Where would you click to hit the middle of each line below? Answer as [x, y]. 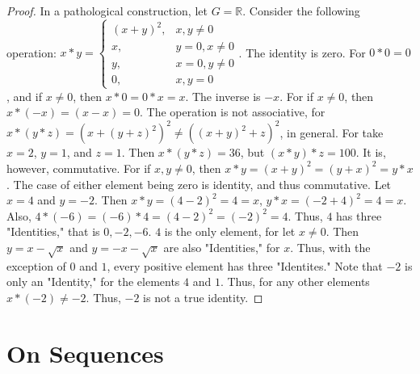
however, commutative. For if [79, 168]
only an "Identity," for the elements [93, 282]
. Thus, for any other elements [295, 282]
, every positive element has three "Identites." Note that [245, 265]
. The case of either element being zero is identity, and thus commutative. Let [199, 184]
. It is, [371, 152]
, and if [24, 96]
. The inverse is [223, 96]
